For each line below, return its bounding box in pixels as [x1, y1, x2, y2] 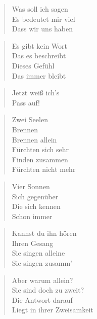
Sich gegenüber [12, 191, 59, 201]
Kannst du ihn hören [12, 228, 77, 238]
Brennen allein [12, 134, 57, 145]
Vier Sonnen [12, 181, 50, 191]
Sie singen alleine [12, 247, 65, 258]
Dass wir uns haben [12, 23, 73, 34]
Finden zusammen [12, 154, 68, 164]
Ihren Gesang [12, 237, 54, 248]
